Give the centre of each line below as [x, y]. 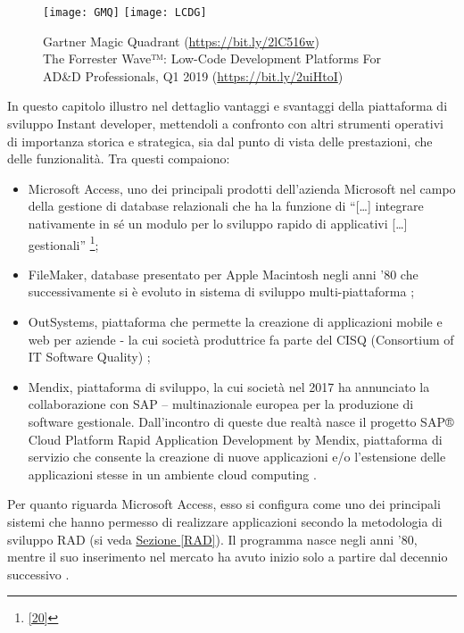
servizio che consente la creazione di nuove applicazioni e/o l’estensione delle [237, 457]
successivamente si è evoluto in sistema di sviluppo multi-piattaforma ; [221, 292]
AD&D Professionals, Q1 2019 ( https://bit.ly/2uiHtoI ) [193, 75]
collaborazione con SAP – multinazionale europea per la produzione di [221, 404]
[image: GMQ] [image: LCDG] [125, 12]
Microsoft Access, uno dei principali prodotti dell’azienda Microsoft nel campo [242, 188]
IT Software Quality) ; [89, 357]
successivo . [38, 574]
